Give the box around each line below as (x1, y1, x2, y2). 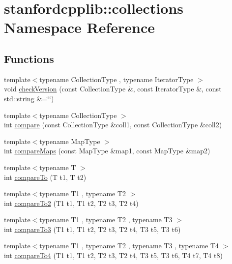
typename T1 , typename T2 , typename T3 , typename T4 (39, 240, 219, 251)
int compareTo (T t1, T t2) (4, 172, 87, 182)
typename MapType (39, 136, 100, 146)
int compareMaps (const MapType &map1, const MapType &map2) (4, 146, 210, 156)
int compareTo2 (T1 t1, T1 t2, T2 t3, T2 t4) (4, 198, 139, 208)
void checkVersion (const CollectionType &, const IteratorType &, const (4, 84, 222, 94)
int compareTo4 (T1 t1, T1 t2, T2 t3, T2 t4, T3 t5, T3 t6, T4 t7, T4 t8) (4, 250, 223, 261)
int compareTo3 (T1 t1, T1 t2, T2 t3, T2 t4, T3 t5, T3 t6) (4, 224, 181, 234)
